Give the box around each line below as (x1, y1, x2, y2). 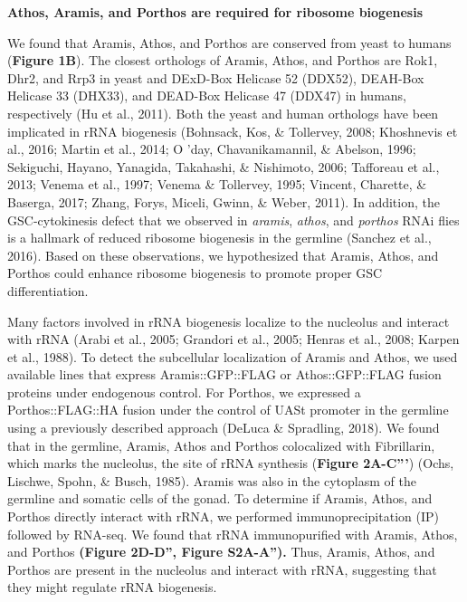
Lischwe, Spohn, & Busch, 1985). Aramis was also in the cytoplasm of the (7, 471, 416, 490)
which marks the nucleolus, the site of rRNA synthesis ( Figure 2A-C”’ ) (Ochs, (7, 454, 454, 473)
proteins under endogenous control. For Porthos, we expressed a (7, 382, 361, 401)
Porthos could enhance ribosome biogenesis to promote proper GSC (7, 263, 383, 282)
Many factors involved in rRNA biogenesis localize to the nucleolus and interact (7, 311, 450, 330)
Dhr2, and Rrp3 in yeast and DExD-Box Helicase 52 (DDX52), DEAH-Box (7, 68, 424, 87)
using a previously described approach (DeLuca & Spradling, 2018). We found (7, 418, 440, 437)
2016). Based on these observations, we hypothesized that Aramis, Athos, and (7, 245, 439, 264)
